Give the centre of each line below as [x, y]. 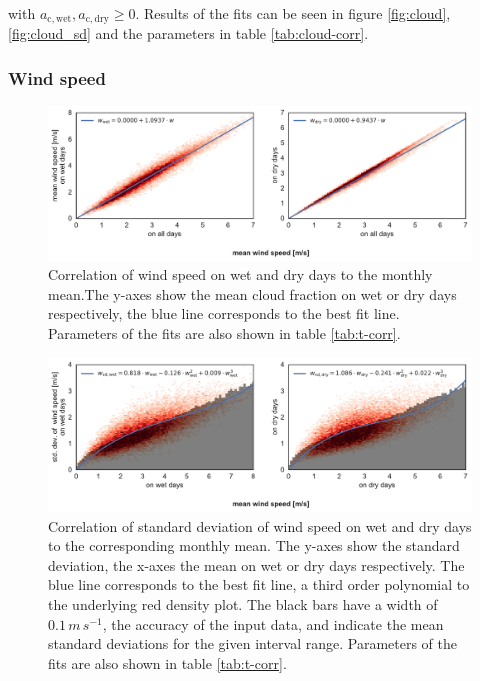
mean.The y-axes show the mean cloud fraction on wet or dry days [252, 293]
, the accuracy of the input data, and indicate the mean [273, 623]
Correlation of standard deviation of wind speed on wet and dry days [260, 525]
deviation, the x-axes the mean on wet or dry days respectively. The [256, 564]
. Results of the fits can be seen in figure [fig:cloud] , [293, 13]
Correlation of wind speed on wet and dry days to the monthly [240, 274]
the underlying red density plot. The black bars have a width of [243, 604]
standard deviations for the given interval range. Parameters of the [253, 643]
